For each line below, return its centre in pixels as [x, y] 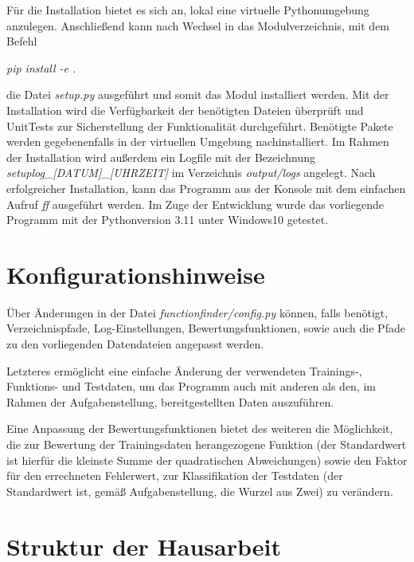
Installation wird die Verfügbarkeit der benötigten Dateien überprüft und [185, 110]
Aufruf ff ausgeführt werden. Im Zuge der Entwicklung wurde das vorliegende [195, 204]
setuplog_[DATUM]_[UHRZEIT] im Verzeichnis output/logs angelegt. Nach [191, 173]
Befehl [22, 41]
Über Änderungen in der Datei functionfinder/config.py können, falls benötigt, [197, 312]
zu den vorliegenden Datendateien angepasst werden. [135, 344]
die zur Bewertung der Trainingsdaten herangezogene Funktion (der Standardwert [207, 444]
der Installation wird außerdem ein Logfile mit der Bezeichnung [161, 157]
